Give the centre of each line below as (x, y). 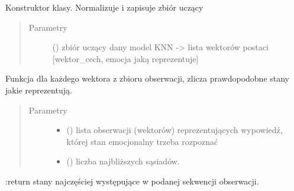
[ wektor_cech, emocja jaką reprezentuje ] (125, 58)
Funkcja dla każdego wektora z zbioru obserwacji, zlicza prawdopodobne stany (148, 78)
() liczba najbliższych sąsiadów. (123, 161)
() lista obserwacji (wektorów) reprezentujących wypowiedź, (175, 130)
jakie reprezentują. (39, 90)
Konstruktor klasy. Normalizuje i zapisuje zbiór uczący (104, 7)
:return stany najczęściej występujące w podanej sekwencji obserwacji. (132, 181)
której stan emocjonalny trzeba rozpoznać (142, 141)
